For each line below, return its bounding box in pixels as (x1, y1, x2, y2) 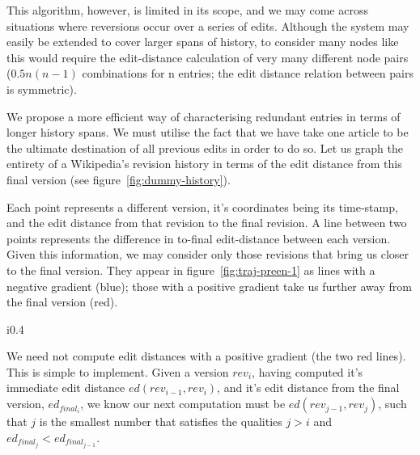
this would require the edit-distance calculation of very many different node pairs (6, 48, 409, 65)
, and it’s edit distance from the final (217, 379, 400, 396)
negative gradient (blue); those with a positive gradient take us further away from (6, 277, 412, 294)
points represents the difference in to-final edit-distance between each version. (6, 230, 391, 246)
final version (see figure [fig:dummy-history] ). (6, 171, 231, 187)
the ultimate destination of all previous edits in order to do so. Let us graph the (6, 139, 403, 156)
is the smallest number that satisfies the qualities (39, 413, 282, 430)
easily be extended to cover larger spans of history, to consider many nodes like (6, 33, 399, 50)
